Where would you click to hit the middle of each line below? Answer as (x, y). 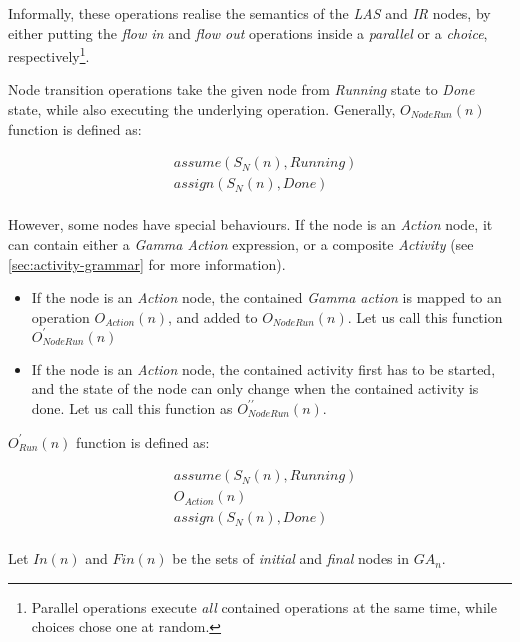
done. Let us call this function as (132, 407)
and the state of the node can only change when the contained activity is (255, 388)
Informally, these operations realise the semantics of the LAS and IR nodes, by (249, 13)
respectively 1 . (49, 54)
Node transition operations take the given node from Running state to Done (241, 89)
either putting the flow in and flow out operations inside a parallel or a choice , (248, 32)
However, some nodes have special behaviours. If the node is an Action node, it (250, 224)
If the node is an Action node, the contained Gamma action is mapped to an (266, 297)
